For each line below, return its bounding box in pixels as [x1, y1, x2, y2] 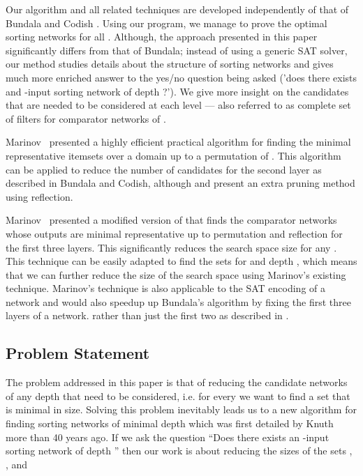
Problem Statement [6, 342, 150, 364]
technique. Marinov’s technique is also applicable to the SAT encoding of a [6, 281, 326, 295]
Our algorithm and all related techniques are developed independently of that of [6, 2, 349, 16]
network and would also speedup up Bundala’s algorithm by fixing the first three [6, 294, 351, 309]
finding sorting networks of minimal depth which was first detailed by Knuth [6, 416, 334, 431]
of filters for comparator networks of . [6, 111, 166, 125]
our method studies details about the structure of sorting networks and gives [6, 56, 334, 71]
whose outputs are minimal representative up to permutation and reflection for [6, 226, 343, 240]
